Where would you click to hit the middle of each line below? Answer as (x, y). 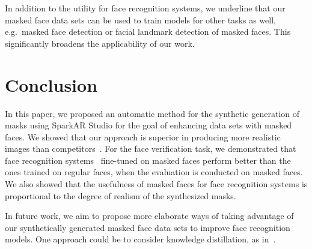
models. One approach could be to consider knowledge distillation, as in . (140, 239)
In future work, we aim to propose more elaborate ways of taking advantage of (149, 216)
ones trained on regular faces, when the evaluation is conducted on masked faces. (154, 172)
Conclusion (51, 84)
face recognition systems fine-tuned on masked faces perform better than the (148, 160)
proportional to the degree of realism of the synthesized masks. (121, 195)
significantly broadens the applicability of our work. (100, 43)
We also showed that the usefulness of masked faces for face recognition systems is (156, 184)
